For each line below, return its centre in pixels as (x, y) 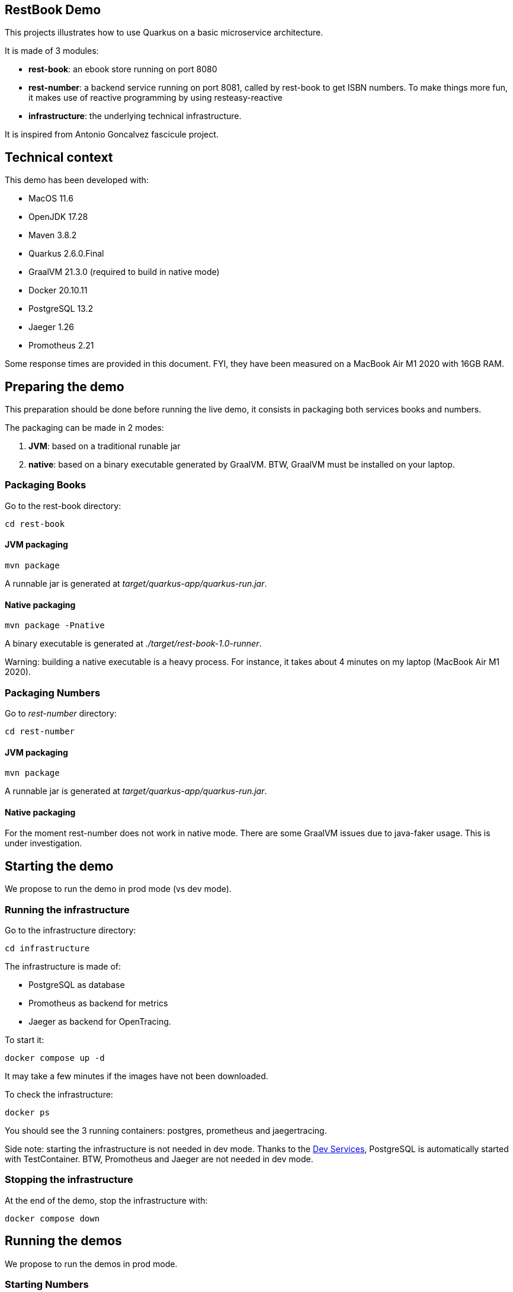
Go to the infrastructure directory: (70, 930)
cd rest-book (35, 524)
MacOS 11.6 (51, 199)
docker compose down (52, 1218)
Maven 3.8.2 (53, 235)
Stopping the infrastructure (69, 1180)
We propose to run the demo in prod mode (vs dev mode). (118, 889)
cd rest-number (40, 732)
